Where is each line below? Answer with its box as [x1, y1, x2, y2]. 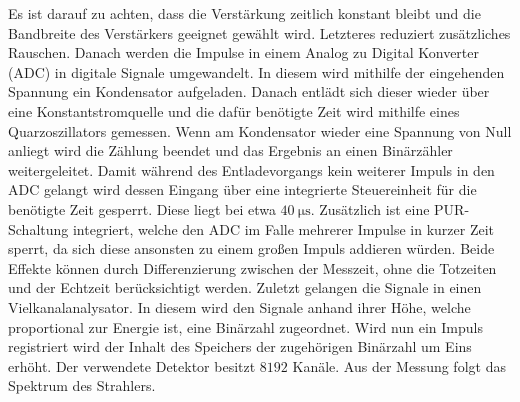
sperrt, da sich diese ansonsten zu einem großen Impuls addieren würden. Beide [8, 238, 495, 259]
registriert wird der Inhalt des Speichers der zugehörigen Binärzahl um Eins [8, 336, 472, 357]
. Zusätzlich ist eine [310, 198, 430, 219]
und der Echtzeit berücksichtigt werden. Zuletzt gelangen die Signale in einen [8, 277, 482, 298]
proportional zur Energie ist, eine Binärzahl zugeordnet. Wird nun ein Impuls [8, 316, 483, 337]
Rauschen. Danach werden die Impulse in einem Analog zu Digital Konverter [8, 42, 480, 63]
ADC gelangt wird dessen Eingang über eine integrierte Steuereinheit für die [8, 179, 477, 200]
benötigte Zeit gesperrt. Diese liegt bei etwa [8, 198, 276, 219]
